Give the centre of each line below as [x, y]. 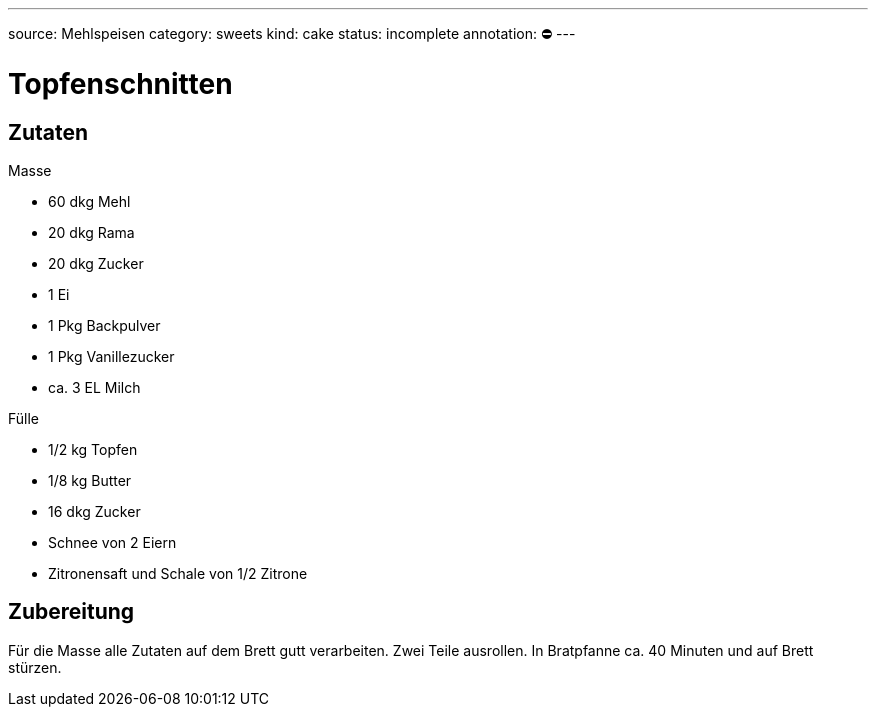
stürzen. [35, 667]
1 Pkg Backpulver [104, 325]
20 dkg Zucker [96, 263]
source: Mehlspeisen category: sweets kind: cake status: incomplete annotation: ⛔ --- [292, 33]
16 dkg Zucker [94, 511]
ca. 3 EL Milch [94, 387]
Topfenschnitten [120, 83]
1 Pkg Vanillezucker [111, 356]
